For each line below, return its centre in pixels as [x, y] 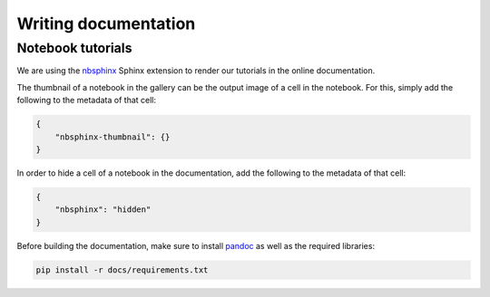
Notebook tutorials [74, 48]
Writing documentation [106, 24]
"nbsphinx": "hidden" [103, 210]
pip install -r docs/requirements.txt [122, 270]
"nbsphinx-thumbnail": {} [113, 137]
